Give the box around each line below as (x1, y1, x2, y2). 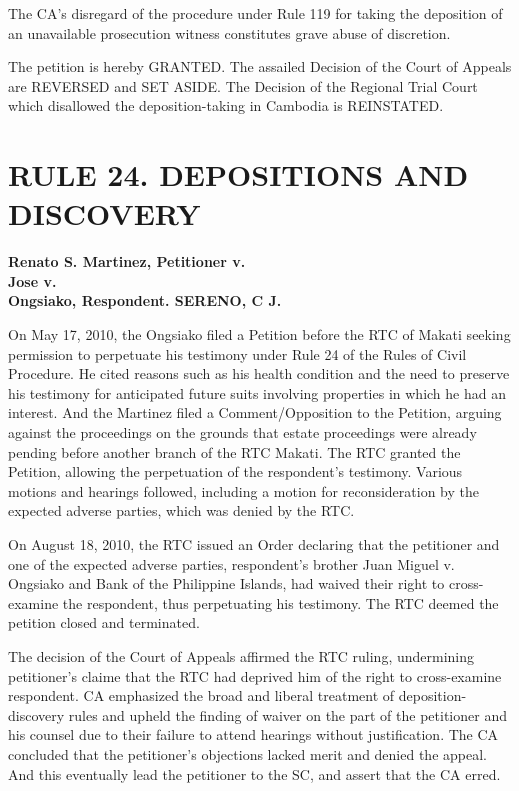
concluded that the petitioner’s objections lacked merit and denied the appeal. (8, 743, 487, 764)
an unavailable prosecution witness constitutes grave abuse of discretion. (8, 22, 451, 43)
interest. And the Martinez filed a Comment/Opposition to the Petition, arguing (8, 402, 502, 423)
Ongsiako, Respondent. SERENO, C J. (8, 290, 282, 311)
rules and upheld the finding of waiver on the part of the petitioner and (68, 704, 507, 725)
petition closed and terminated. (8, 612, 200, 633)
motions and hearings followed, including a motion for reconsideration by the (8, 480, 479, 501)
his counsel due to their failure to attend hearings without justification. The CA (8, 724, 499, 745)
